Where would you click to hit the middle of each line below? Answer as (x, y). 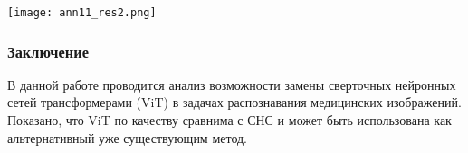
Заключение (48, 51)
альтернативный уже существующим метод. (128, 137)
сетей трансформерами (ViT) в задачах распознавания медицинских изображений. (234, 102)
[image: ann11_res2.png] (82, 13)
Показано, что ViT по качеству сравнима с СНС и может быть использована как (229, 120)
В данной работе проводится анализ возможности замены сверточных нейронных (232, 84)
